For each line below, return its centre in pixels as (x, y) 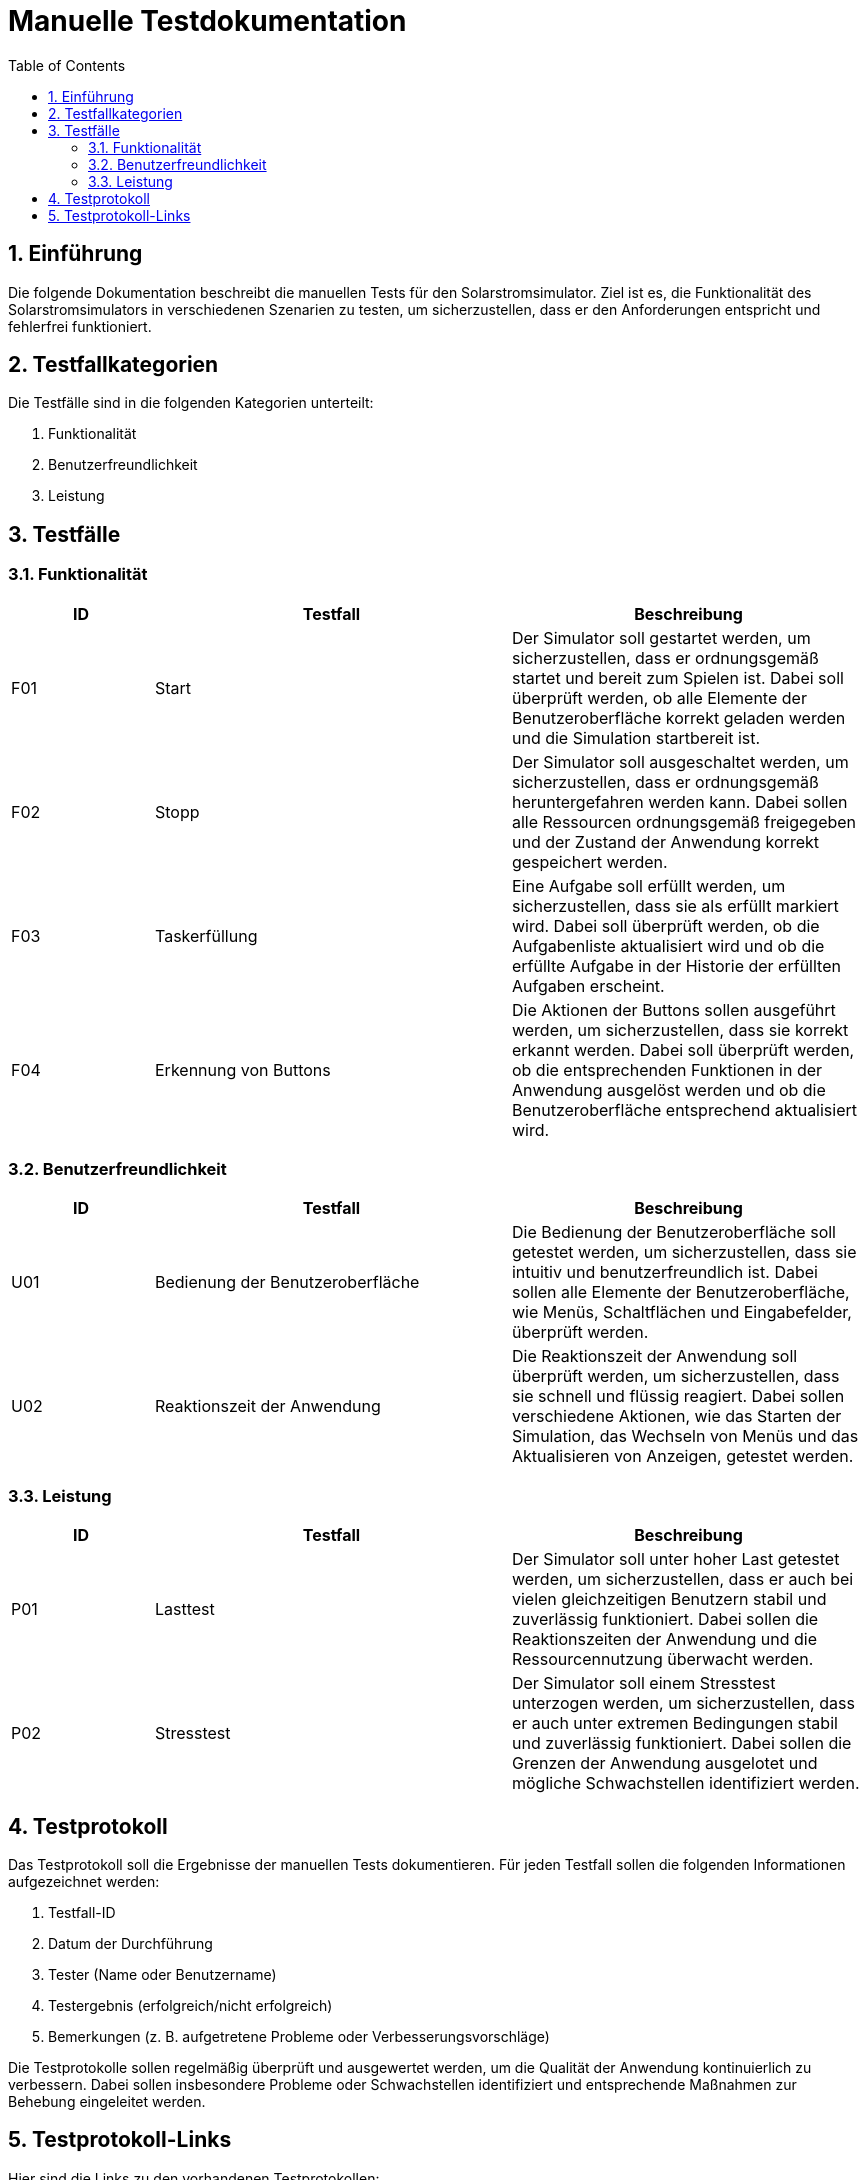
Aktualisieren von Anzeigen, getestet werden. (682, 1456)
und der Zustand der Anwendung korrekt (665, 841)
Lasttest (184, 1609)
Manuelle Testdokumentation (207, 21)
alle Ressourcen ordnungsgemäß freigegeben (684, 821)
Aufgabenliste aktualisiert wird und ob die (668, 945)
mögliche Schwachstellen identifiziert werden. (685, 1783)
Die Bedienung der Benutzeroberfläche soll (673, 1232)
